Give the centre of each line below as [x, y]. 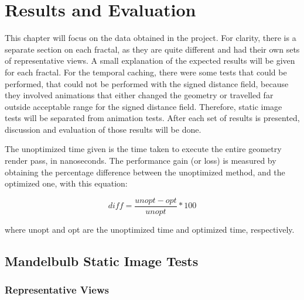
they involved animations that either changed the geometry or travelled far [139, 95]
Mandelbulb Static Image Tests [102, 261]
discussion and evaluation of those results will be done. [103, 129]
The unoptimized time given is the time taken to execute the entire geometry [143, 149]
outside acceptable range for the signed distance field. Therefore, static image [144, 106]
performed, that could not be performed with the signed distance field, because [147, 83]
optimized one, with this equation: [66, 183]
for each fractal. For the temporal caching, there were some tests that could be [146, 72]
